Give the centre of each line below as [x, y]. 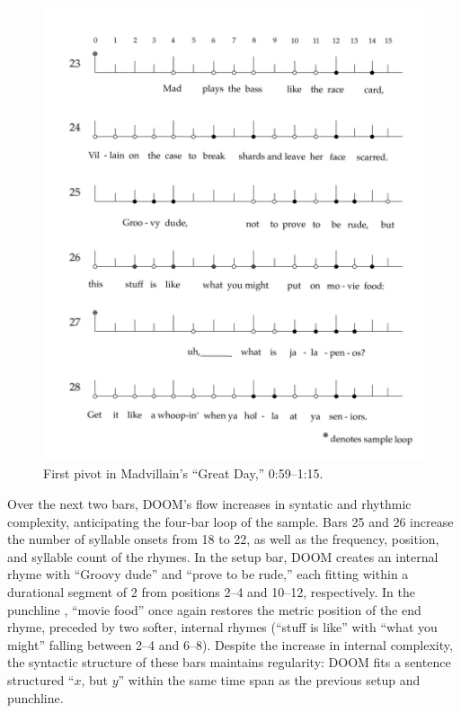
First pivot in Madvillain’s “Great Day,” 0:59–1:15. [183, 473]
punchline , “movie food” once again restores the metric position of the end [214, 609]
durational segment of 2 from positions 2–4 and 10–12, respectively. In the [211, 592]
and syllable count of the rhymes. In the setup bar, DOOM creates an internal [223, 556]
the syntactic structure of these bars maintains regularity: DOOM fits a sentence [229, 662]
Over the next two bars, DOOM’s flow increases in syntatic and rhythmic [209, 504]
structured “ [41, 679]
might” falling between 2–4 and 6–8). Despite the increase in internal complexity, [230, 644]
